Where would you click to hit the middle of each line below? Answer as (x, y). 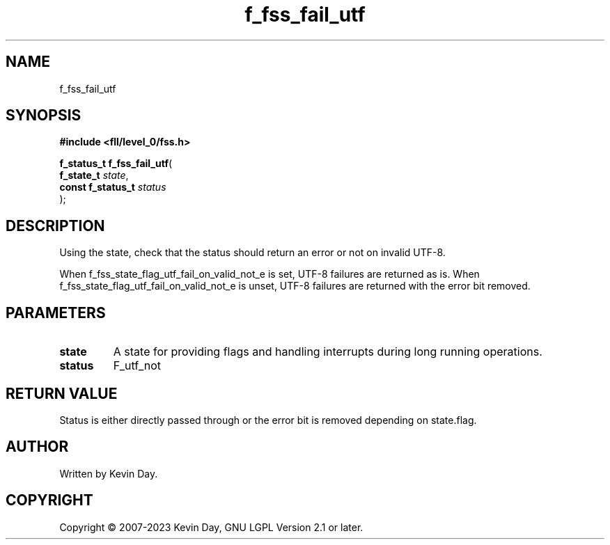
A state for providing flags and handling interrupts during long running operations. (328, 352)
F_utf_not (137, 366)
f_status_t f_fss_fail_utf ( (116, 164)
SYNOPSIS (44, 116)
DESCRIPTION (55, 226)
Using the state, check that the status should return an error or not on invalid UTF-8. (252, 253)
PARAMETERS (56, 313)
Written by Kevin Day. (109, 473)
